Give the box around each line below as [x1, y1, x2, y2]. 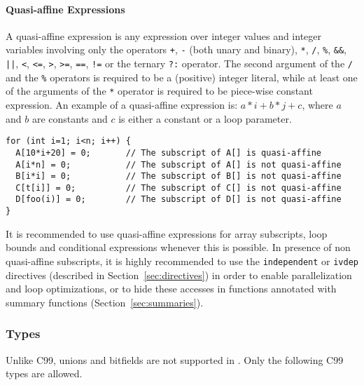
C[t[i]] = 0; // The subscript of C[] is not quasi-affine [15, 182, 342, 193]
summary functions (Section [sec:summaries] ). [6, 295, 204, 309]
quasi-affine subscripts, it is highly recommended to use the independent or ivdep [6, 253, 358, 268]
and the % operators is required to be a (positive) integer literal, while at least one [6, 69, 358, 84]
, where [302, 97, 333, 112]
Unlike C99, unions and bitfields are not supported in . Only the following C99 [6, 352, 344, 367]
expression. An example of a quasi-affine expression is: [6, 97, 238, 112]
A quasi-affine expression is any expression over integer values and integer [6, 28, 322, 43]
